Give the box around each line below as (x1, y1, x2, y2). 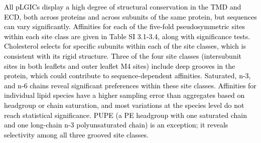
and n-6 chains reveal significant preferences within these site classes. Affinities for (4, 80, 256, 90)
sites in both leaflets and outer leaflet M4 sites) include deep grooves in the (4, 60, 235, 71)
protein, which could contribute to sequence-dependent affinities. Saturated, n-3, (4, 70, 251, 81)
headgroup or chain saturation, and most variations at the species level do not (4, 99, 244, 110)
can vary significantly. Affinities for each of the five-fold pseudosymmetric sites (4, 21, 245, 32)
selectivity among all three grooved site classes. (4, 129, 149, 139)
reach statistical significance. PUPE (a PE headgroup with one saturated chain (4, 109, 247, 120)
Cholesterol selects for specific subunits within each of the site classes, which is (4, 41, 246, 51)
